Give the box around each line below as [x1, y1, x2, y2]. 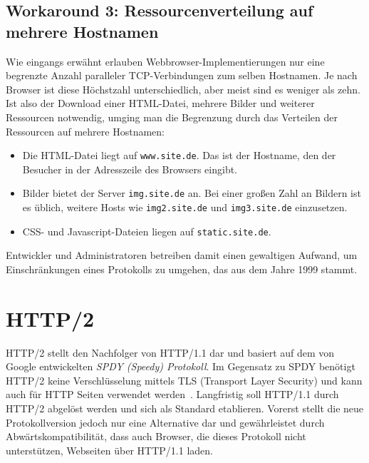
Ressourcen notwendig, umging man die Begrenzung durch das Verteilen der [6, 109, 338, 124]
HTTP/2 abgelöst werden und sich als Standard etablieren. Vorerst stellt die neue [6, 401, 364, 416]
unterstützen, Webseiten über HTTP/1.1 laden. [6, 442, 213, 457]
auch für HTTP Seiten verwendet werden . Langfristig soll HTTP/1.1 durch [6, 387, 339, 402]
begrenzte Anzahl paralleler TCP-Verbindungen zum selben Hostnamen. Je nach [6, 68, 358, 83]
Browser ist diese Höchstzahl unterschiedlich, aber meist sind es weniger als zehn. [6, 81, 361, 96]
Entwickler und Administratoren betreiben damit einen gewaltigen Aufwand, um [6, 248, 358, 263]
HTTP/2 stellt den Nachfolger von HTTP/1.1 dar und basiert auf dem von [6, 345, 335, 360]
